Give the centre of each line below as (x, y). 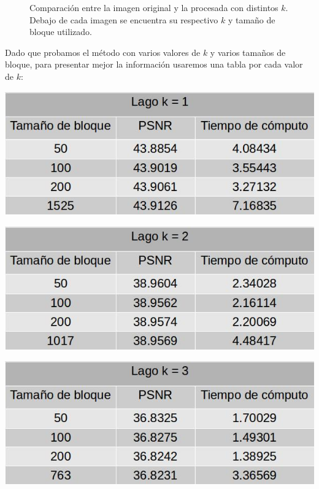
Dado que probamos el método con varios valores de (103, 52)
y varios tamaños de (248, 52)
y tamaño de (252, 19)
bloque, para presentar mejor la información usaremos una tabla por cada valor (154, 64)
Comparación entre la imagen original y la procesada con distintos (154, 7)
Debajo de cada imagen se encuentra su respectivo (124, 19)
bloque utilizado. (61, 32)
